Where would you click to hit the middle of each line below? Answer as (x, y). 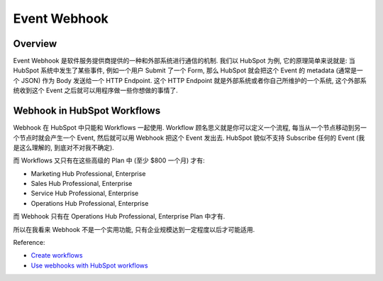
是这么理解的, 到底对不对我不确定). (64, 147)
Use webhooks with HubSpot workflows (89, 265)
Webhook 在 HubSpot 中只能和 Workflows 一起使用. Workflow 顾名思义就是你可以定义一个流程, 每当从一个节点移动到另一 (190, 128)
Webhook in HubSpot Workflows (87, 111)
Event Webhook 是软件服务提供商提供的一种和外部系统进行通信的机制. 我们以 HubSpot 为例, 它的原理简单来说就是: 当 (184, 61)
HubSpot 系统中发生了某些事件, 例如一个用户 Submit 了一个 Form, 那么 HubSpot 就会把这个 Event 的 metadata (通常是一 (188, 70)
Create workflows (57, 255)
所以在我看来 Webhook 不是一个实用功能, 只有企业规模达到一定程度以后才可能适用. (134, 229)
